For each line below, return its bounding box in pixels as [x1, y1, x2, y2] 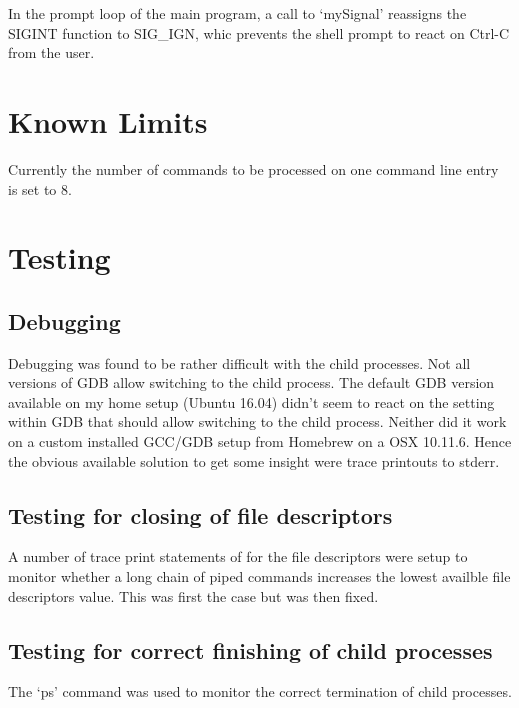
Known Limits [8, 100, 208, 141]
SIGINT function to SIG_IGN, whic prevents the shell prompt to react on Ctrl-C [8, 22, 510, 43]
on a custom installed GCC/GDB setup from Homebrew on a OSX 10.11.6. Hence [8, 431, 512, 452]
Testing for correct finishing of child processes [8, 634, 493, 665]
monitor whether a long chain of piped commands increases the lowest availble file [8, 566, 511, 587]
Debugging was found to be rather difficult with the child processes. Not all [8, 352, 471, 373]
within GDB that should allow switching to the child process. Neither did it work [8, 411, 507, 432]
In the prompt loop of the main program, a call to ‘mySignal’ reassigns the [8, 3, 467, 23]
